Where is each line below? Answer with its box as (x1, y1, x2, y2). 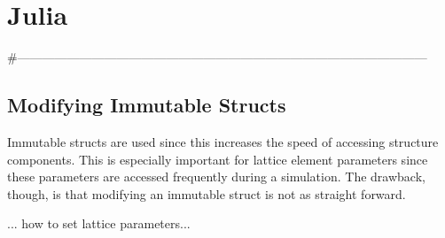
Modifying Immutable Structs (7, 91, 286, 119)
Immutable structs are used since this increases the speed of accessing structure (7, 132, 439, 150)
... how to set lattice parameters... (7, 214, 191, 233)
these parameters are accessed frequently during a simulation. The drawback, (7, 167, 425, 186)
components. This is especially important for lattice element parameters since (7, 150, 428, 168)
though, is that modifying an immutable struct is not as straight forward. (7, 184, 406, 203)
